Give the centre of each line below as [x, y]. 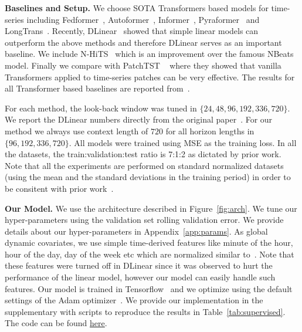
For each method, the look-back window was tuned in [101, 108]
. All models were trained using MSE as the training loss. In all [183, 142]
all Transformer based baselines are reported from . [97, 88]
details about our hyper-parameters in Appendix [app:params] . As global [136, 231]
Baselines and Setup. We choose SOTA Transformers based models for [137, 8]
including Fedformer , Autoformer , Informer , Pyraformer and [143, 19]
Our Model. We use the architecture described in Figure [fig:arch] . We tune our [151, 208]
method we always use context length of [77, 131]
